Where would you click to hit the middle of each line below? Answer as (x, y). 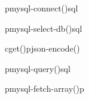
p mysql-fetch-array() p (44, 88)
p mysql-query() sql (38, 68)
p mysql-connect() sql (42, 8)
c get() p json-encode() (42, 48)
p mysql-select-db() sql (44, 28)
